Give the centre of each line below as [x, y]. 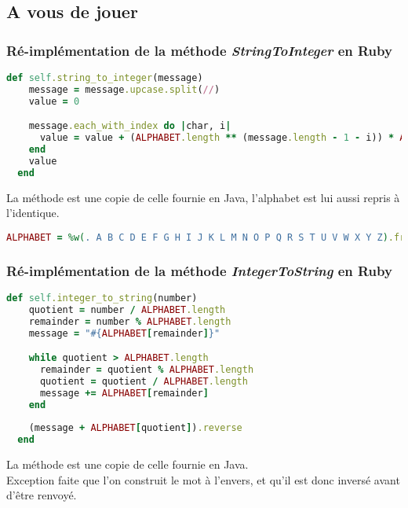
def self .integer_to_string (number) [102, 298]
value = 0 [54, 101]
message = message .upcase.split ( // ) [124, 89]
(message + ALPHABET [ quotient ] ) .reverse [135, 428]
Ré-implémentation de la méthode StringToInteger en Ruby [199, 50]
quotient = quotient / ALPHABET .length [144, 381]
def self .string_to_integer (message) [105, 78]
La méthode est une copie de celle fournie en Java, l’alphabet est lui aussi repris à [203, 197]
